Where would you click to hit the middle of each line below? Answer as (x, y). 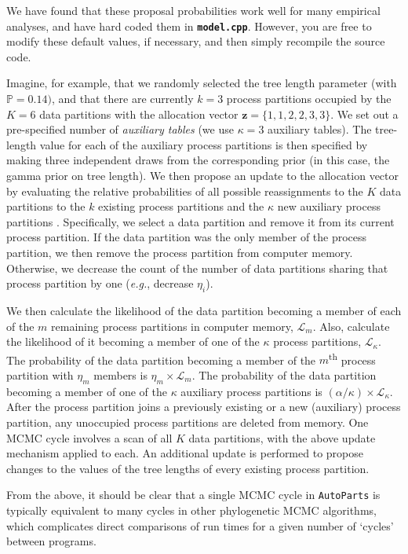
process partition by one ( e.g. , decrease (100, 283)
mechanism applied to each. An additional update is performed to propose (185, 453)
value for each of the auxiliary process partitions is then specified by (204, 144)
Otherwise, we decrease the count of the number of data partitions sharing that (197, 268)
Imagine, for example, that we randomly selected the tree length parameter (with (202, 83)
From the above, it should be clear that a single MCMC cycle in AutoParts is (193, 495)
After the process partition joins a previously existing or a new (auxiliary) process (204, 407)
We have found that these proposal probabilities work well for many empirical (193, 10)
